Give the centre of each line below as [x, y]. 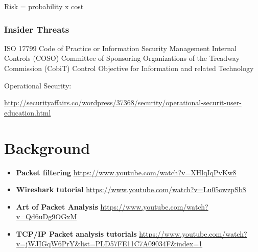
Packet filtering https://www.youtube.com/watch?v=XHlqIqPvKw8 [126, 172]
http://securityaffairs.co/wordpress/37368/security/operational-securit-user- [123, 102]
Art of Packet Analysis [57, 206]
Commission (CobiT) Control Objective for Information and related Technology [129, 68]
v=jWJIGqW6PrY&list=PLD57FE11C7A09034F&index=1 [109, 244]
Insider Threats [37, 29]
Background [47, 147]
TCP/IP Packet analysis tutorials [76, 233]
